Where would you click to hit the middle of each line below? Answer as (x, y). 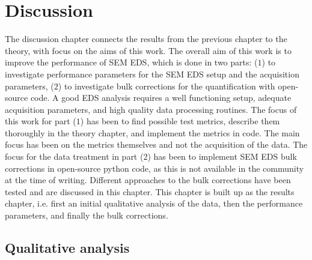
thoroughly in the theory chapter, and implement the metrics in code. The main (152, 132)
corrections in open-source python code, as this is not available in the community (154, 168)
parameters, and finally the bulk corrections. (87, 215)
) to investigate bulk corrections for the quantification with (167, 86)
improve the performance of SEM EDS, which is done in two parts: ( (131, 62)
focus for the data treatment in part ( (74, 156)
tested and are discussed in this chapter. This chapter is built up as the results (150, 191)
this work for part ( (41, 121)
